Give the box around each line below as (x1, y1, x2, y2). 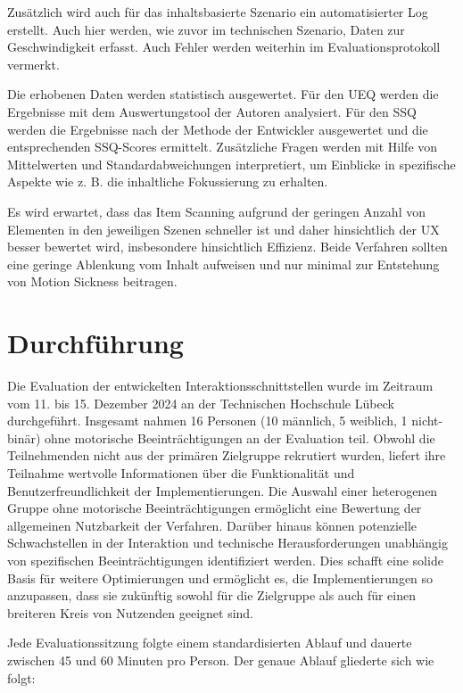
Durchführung (7, 325, 184, 361)
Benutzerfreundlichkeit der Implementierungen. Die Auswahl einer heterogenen (7, 481, 438, 499)
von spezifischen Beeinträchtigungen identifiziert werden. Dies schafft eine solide (7, 550, 443, 569)
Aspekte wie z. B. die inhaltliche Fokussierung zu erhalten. (7, 172, 328, 191)
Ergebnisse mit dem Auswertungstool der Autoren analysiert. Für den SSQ (7, 102, 417, 120)
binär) (7, 428, 41, 447)
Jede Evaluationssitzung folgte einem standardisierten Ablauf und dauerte (7, 633, 412, 652)
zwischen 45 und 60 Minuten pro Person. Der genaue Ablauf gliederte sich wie (7, 650, 434, 669)
